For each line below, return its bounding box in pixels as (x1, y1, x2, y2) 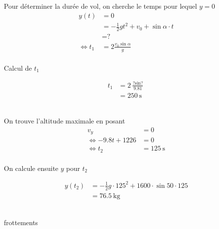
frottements (4, 217, 38, 228)
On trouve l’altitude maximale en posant (4, 116, 125, 126)
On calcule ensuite (4, 163, 59, 173)
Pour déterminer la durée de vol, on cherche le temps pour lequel (4, 1, 197, 11)
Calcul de (4, 62, 32, 73)
